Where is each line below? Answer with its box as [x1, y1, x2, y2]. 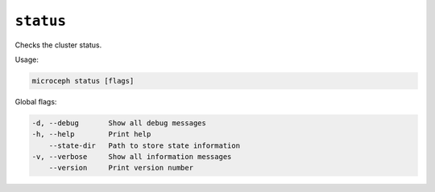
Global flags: [14, 96, 57, 106]
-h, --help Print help [31, 129, 151, 139]
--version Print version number [48, 163, 193, 173]
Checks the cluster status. [14, 40, 102, 50]
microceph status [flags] [31, 76, 135, 85]
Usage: [14, 55, 39, 64]
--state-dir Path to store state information [48, 141, 241, 150]
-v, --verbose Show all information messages [31, 153, 232, 161]
